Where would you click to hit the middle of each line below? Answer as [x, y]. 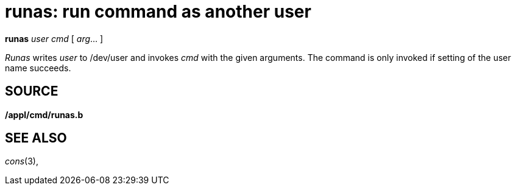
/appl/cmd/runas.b [44, 114]
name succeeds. [38, 68]
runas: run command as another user [158, 12]
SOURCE [32, 91]
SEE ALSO [36, 138]
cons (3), [22, 161]
